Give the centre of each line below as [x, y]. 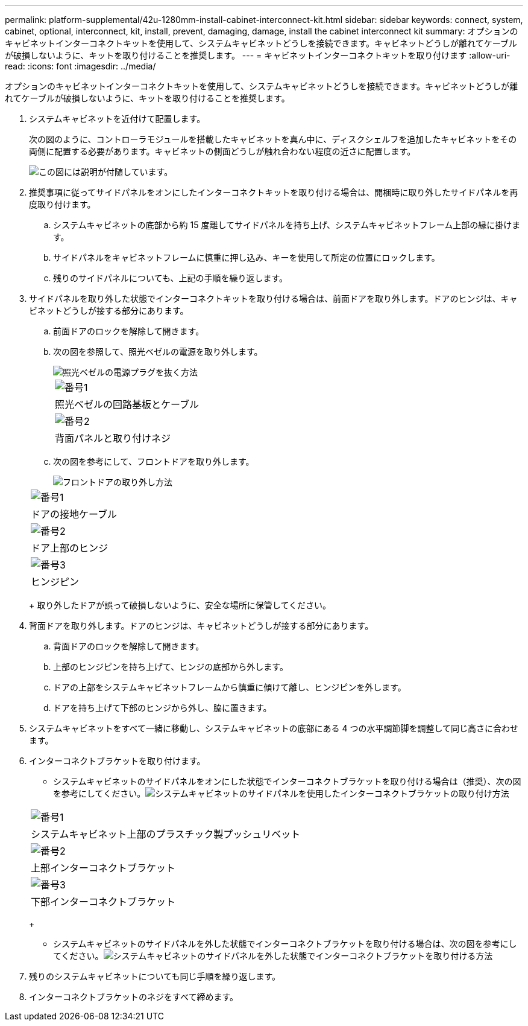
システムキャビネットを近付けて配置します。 [117, 119]
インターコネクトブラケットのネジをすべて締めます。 [134, 997]
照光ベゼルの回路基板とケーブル [127, 404]
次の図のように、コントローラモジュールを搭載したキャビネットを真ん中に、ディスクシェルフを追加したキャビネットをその [273, 139]
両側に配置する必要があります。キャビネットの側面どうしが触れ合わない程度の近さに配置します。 [222, 151]
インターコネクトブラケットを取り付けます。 [117, 761]
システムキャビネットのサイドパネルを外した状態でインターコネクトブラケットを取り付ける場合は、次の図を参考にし [285, 944]
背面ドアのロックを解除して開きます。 [129, 646]
